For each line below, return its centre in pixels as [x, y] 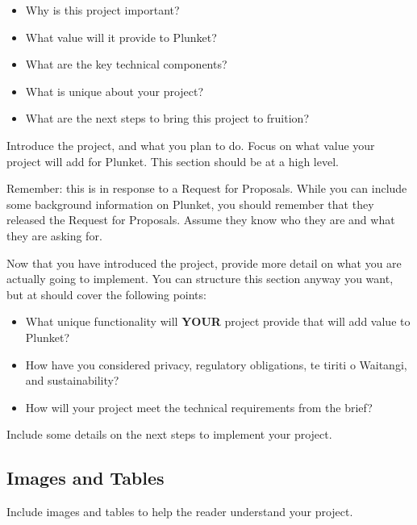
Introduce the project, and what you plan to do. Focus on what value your [191, 145]
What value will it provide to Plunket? [121, 37]
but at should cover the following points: [106, 294]
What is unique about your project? [115, 91]
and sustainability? [72, 380]
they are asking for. [54, 235]
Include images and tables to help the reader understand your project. [180, 512]
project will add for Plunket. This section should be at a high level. [173, 161]
